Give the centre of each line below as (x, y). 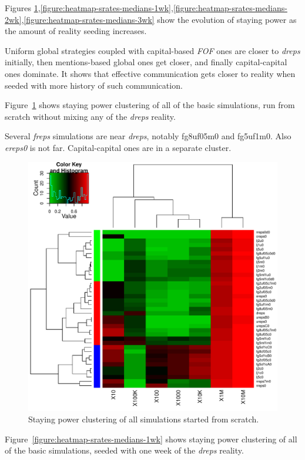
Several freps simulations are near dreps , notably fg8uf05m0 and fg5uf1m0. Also (148, 136)
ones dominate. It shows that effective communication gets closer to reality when (150, 73)
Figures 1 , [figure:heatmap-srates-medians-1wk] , (89, 8)
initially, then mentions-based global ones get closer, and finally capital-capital (146, 62)
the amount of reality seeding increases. (76, 31)
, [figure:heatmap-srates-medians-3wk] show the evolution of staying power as (159, 19)
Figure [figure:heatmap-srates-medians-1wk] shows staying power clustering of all (151, 439)
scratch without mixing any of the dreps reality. (90, 116)
